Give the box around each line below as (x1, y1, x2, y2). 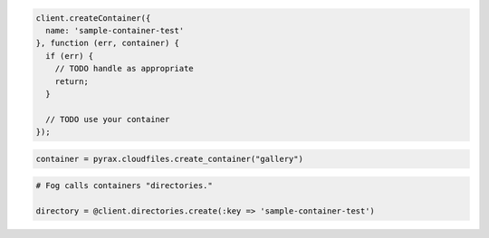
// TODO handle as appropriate (54, 63, 194, 74)
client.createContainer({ (35, 13, 151, 23)
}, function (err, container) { (35, 38, 180, 49)
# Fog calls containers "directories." (35, 181, 213, 191)
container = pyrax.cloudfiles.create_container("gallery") (35, 154, 303, 164)
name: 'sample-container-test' (45, 25, 185, 35)
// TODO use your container (45, 114, 170, 124)
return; (54, 76, 90, 86)
